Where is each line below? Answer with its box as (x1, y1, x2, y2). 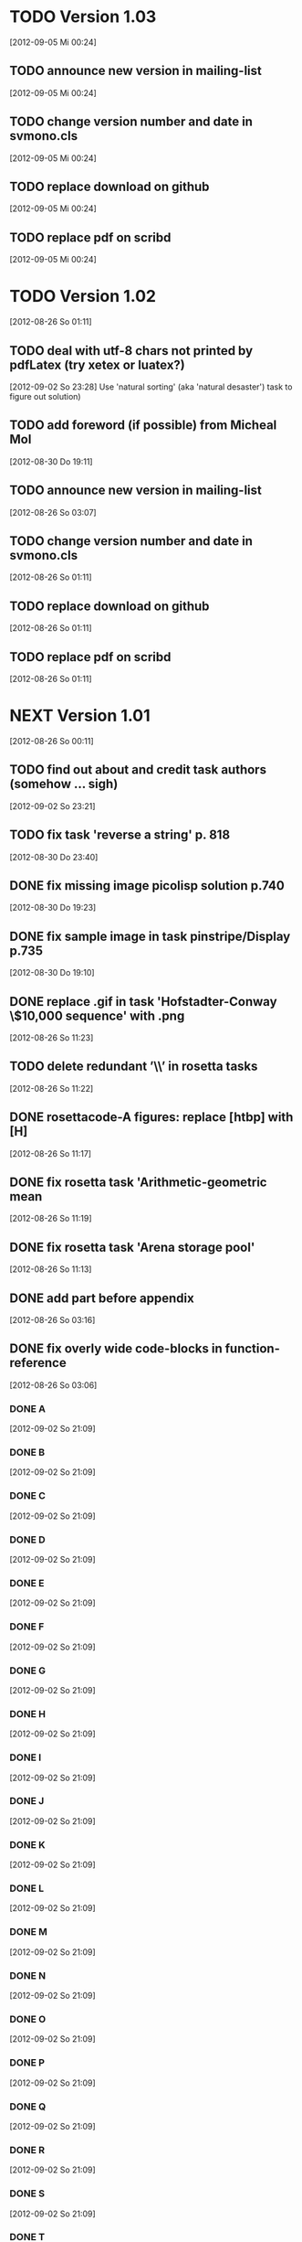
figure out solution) (9, 390, 81, 401)
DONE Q (9, 2100, 47, 2113)
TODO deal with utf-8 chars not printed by (9, 343, 254, 358)
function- (224, 1341, 280, 1357)
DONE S (9, 2187, 46, 2200)
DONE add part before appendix (9, 1290, 194, 1306)
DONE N (9, 1969, 47, 1981)
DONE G (9, 1664, 46, 1677)
